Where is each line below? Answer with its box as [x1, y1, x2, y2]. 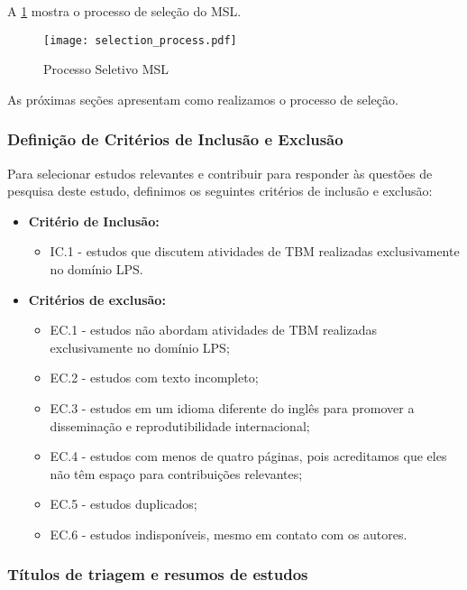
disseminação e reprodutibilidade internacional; [50, 416, 310, 435]
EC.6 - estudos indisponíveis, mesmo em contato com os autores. [50, 524, 407, 543]
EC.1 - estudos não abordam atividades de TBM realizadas [50, 320, 378, 339]
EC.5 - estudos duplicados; [50, 494, 197, 513]
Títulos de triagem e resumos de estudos [7, 563, 308, 585]
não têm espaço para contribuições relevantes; [50, 464, 303, 483]
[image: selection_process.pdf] [43, 33, 237, 47]
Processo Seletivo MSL [43, 60, 169, 78]
